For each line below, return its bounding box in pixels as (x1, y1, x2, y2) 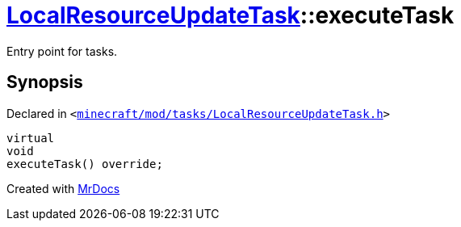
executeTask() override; (6, 157, 163, 170)
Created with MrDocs (6, 181, 120, 195)
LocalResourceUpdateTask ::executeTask (6, 2, 455, 29)
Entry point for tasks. (6, 44, 118, 58)
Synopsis (6, 72, 83, 93)
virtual (6, 131, 55, 145)
